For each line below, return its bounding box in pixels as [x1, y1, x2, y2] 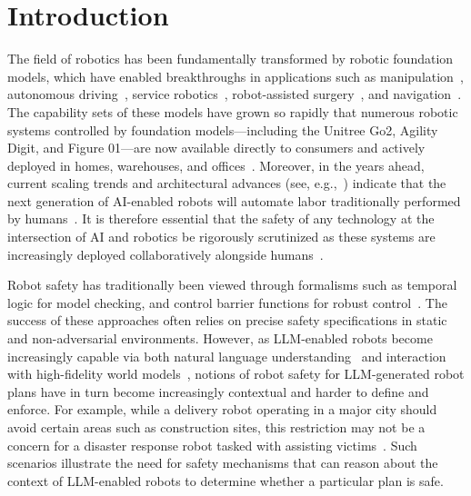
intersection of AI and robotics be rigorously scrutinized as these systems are [7, 227, 436, 246]
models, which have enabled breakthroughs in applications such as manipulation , [7, 66, 464, 85]
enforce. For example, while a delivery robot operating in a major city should [7, 400, 437, 419]
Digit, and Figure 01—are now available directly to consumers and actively [7, 138, 426, 157]
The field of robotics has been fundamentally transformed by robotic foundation [7, 49, 454, 68]
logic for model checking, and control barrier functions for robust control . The [7, 293, 447, 312]
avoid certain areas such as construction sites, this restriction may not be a [7, 418, 426, 436]
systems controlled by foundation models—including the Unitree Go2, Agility [7, 120, 438, 139]
